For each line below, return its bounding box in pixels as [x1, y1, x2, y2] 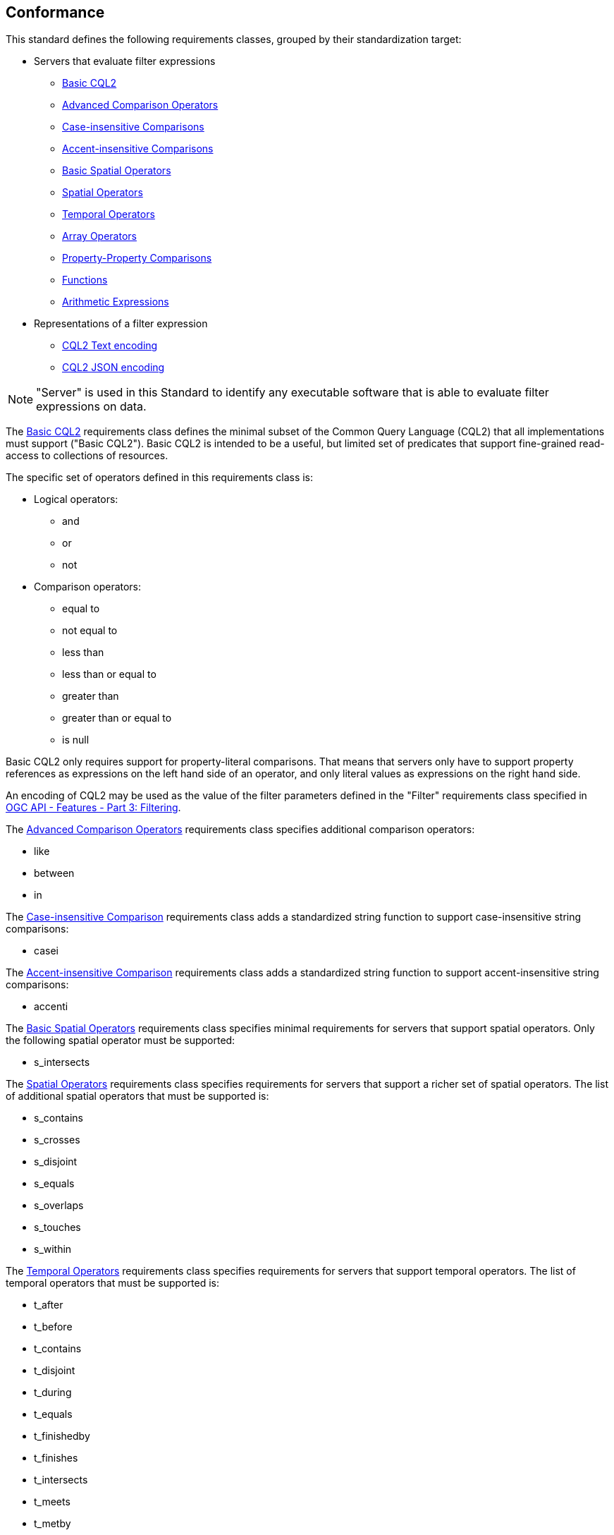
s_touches [34, 1221, 81, 1234]
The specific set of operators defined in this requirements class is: [6, 471, 314, 484]
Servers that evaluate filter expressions [34, 55, 216, 68]
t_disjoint [34, 1364, 75, 1377]
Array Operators [62, 230, 137, 243]
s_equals [34, 1177, 75, 1190]
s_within [34, 1243, 72, 1256]
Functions [62, 274, 108, 286]
